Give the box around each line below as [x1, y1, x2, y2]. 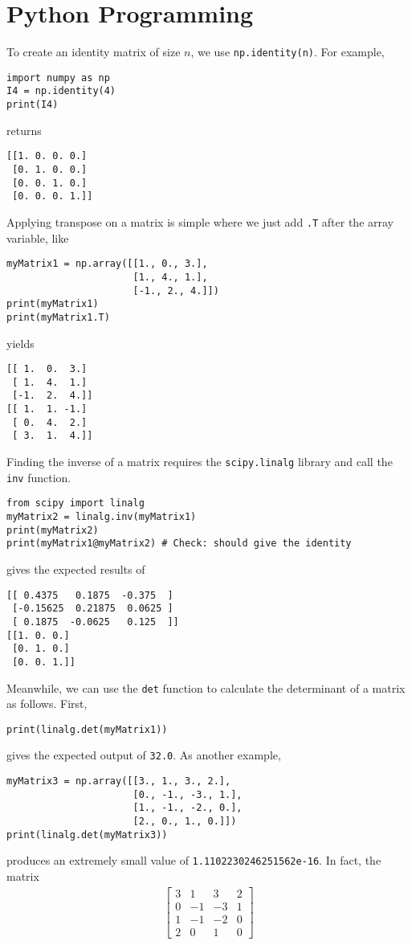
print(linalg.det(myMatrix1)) [6, 723, 168, 735]
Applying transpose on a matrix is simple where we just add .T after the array [6, 213, 394, 230]
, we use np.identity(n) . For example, [190, 43, 385, 60]
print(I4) [6, 99, 59, 111]
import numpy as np [6, 72, 110, 84]
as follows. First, [6, 695, 88, 712]
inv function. [6, 468, 71, 485]
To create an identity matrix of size [6, 43, 181, 60]
